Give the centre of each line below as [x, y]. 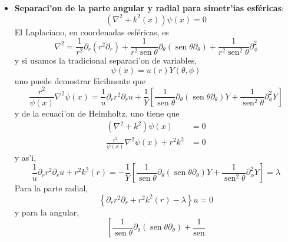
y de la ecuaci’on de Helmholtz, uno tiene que [97, 113]
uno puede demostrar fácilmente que [80, 80]
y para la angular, [47, 212]
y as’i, [25, 157]
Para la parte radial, [51, 188]
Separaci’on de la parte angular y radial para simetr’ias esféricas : [149, 8]
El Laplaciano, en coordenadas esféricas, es [92, 32]
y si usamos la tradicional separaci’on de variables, [106, 60]
